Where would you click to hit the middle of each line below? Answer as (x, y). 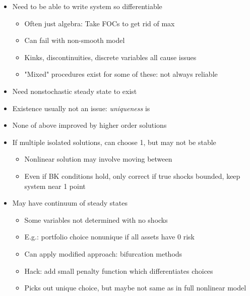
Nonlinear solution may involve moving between (98, 159)
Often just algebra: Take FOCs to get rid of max (100, 23)
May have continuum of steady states (70, 203)
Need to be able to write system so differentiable (87, 6)
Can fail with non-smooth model (75, 40)
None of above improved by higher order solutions (89, 125)
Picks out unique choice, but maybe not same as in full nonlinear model (135, 288)
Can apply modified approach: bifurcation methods (103, 253)
